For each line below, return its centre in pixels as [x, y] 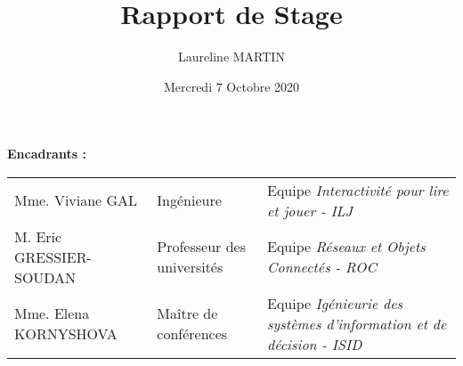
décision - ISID [315, 344]
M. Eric [38, 236]
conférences [192, 334]
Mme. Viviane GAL [76, 200]
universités [190, 267]
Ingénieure [189, 200]
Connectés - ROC [322, 267]
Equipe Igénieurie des [335, 303]
